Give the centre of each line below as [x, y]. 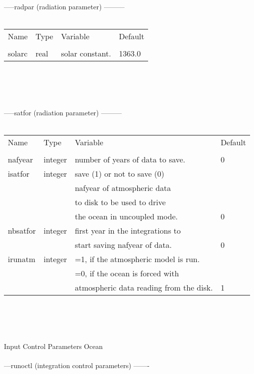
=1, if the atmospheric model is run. [137, 259]
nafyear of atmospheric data [123, 187]
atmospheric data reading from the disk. [144, 287]
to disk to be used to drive [120, 202]
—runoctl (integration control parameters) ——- [77, 365]
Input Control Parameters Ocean [53, 346]
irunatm [22, 259]
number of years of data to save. [130, 159]
